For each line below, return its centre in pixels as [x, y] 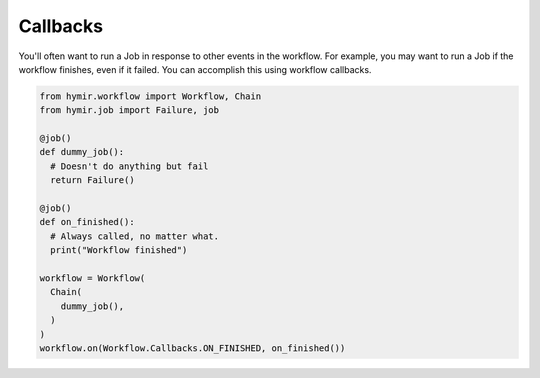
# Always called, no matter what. [135, 236]
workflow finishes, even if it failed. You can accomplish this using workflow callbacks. [195, 69]
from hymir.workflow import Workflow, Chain [150, 96]
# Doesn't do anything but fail [129, 166]
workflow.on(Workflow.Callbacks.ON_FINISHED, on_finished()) [192, 348]
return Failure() [92, 180]
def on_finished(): [87, 222]
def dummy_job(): [82, 152]
